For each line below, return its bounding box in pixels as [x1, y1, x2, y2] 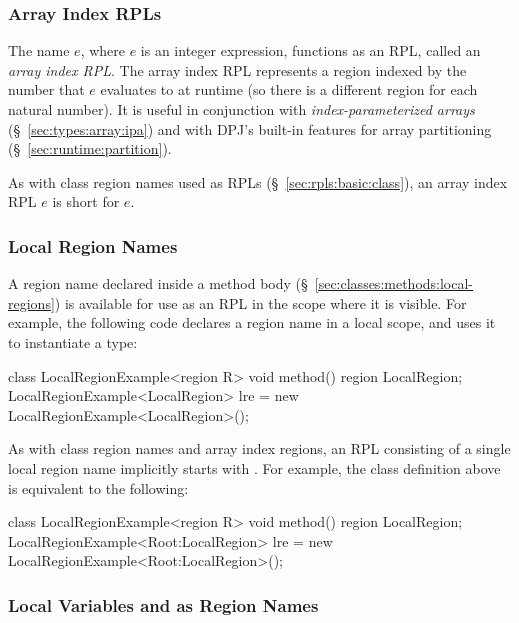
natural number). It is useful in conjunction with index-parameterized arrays [8, 99, 475, 119]
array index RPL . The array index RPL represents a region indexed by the [8, 59, 467, 80]
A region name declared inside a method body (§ [8, 273, 308, 294]
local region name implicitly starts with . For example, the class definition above [8, 457, 501, 478]
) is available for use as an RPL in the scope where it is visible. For [54, 292, 467, 313]
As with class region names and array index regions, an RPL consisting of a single [8, 438, 511, 459]
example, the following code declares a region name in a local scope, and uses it [8, 312, 496, 333]
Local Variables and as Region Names [8, 592, 319, 617]
